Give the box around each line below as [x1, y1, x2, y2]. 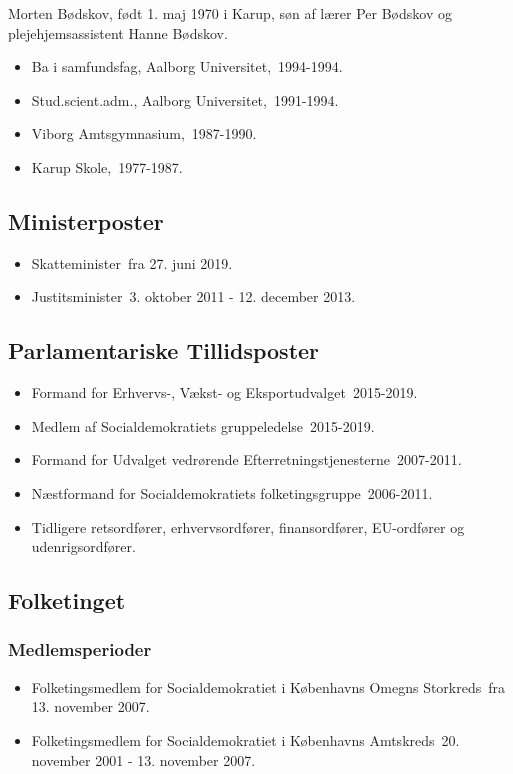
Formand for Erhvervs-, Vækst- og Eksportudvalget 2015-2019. [31, 382, 418, 403]
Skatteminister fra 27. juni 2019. [31, 252, 233, 273]
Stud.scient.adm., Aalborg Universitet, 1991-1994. [31, 89, 339, 110]
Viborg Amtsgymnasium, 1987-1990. [31, 123, 257, 144]
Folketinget [8, 585, 126, 616]
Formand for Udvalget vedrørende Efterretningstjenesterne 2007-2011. [31, 449, 462, 470]
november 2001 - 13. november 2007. [31, 749, 256, 770]
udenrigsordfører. [31, 536, 136, 557]
